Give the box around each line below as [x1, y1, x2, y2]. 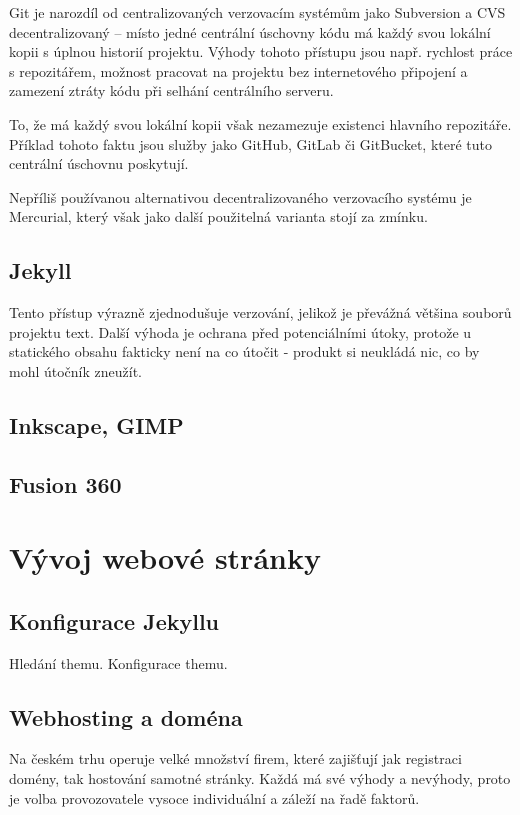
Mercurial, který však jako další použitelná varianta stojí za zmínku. [9, 206, 428, 227]
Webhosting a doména [9, 701, 243, 732]
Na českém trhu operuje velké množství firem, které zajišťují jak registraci [9, 748, 462, 769]
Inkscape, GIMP [9, 409, 184, 440]
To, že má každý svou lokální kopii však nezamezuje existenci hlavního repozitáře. [9, 113, 512, 134]
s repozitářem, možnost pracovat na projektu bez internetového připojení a [9, 60, 468, 81]
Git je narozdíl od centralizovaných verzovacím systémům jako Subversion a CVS [9, 2, 506, 22]
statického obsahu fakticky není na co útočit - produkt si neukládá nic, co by [9, 341, 480, 362]
